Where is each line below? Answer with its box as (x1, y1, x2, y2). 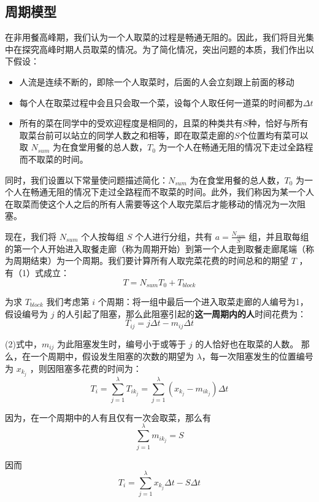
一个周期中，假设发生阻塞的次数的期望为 (30, 350, 194, 363)
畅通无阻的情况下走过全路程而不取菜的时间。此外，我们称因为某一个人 (30, 185, 314, 198)
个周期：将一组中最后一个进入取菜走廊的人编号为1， (98, 295, 309, 307)
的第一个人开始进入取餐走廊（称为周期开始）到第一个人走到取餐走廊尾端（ (5, 242, 306, 255)
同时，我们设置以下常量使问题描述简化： (5, 173, 168, 186)
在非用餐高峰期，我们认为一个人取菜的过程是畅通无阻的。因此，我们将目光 (5, 31, 306, 44)
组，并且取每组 (248, 230, 309, 242)
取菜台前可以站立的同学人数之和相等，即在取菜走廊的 (19, 128, 234, 141)
